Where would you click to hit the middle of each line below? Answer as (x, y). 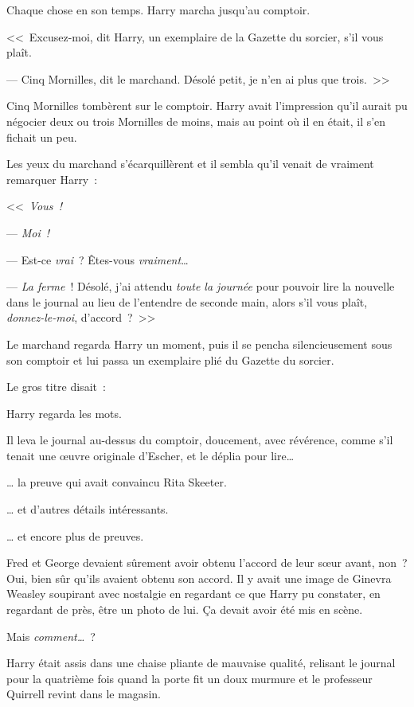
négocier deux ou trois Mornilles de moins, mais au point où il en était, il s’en (196, 121)
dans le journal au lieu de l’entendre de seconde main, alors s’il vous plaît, (187, 301)
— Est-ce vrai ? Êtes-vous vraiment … (98, 259)
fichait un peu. (42, 137)
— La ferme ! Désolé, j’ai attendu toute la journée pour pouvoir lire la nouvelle (201, 286)
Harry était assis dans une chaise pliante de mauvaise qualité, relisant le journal (201, 663)
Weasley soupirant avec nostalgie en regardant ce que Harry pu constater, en (193, 594)
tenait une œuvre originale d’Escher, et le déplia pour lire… (150, 455)
